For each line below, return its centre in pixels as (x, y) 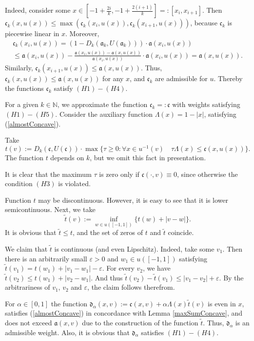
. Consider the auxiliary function (104, 114)
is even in (222, 303)
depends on (67, 157)
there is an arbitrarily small (46, 258)
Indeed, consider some (38, 10)
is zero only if (119, 174)
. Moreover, (82, 33)
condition (19, 183)
